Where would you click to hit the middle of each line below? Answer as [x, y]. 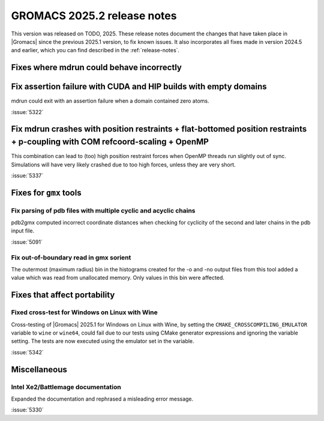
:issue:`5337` [27, 175]
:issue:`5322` [27, 112]
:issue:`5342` [28, 352]
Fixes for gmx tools [46, 192]
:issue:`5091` [27, 242]
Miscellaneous [39, 369]
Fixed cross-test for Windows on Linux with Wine [85, 312]
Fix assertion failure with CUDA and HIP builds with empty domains [139, 87]
